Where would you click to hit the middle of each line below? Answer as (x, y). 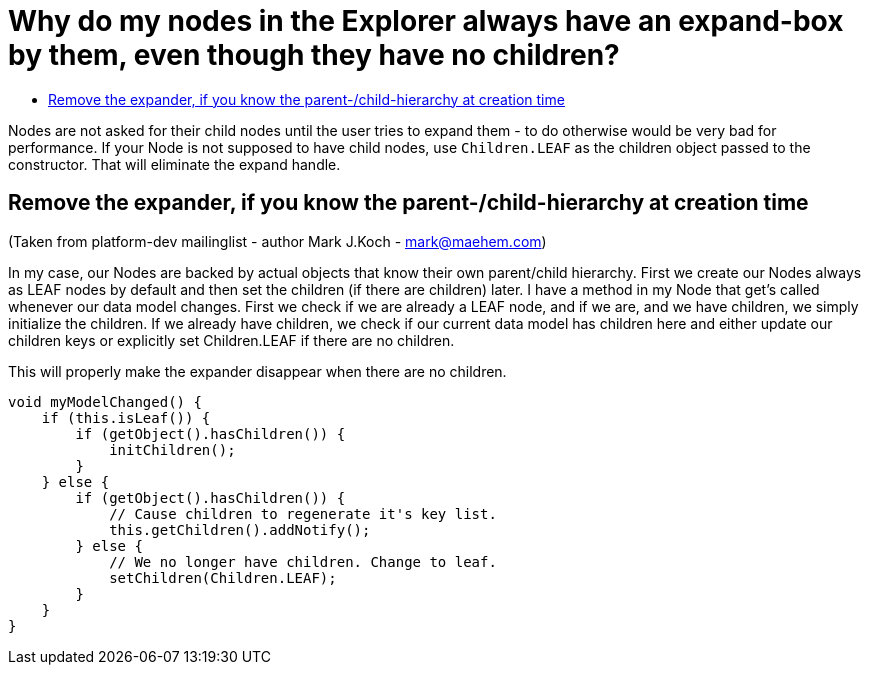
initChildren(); (172, 449)
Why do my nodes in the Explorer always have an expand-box (426, 21)
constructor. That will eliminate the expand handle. (174, 164)
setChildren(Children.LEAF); (223, 577)
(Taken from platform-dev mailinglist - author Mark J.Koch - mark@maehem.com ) (277, 241)
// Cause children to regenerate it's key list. (303, 513)
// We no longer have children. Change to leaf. (303, 561)
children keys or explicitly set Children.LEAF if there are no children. (231, 340)
